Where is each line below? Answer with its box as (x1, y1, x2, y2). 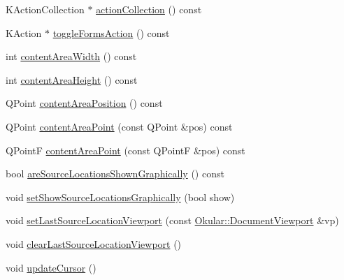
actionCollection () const (96, 2, 202, 16)
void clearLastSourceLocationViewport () (6, 236, 182, 251)
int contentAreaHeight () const (6, 72, 138, 87)
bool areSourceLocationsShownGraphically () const (6, 166, 224, 181)
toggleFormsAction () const (52, 25, 170, 40)
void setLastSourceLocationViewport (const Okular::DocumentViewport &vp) (6, 213, 339, 228)
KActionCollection (6, 2, 85, 16)
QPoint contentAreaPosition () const (6, 96, 163, 110)
